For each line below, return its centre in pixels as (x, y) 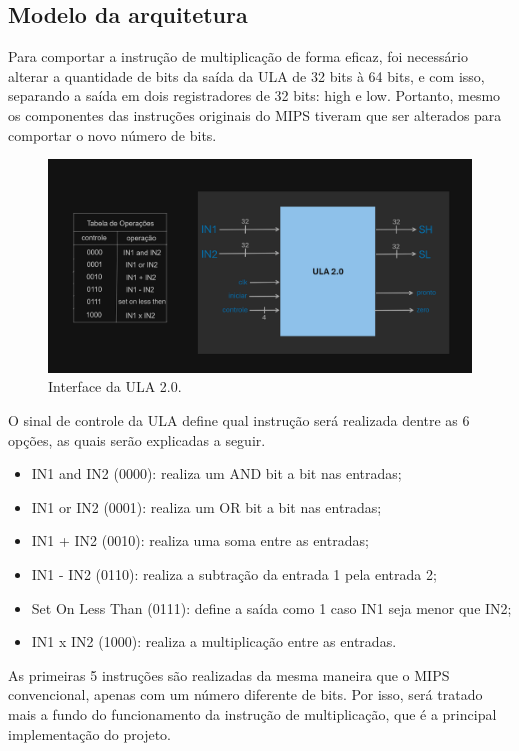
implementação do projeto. (89, 733)
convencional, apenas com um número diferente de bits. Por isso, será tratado (245, 694)
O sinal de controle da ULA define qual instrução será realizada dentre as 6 (239, 420)
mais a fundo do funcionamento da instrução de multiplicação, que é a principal (252, 713)
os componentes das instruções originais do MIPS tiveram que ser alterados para (255, 114)
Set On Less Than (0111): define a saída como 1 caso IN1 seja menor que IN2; (271, 607)
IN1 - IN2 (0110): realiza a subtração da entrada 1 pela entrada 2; (234, 573)
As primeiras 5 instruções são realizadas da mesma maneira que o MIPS (229, 674)
